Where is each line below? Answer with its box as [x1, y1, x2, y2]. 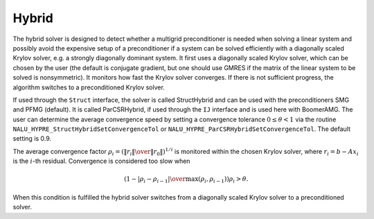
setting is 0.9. [12, 134, 52, 143]
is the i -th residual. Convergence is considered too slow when [12, 157, 190, 166]
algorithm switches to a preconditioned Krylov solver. [12, 83, 166, 91]
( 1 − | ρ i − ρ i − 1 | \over [123, 175, 186, 185]
